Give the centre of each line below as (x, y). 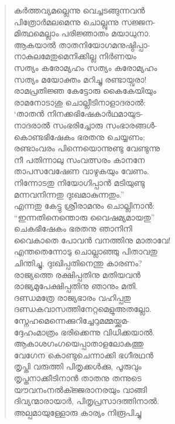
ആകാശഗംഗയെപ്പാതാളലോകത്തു (79, 343)
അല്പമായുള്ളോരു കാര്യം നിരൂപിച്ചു (78, 412)
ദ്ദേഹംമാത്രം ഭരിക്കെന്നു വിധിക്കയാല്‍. (84, 332)
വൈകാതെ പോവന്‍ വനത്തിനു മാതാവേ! (92, 240)
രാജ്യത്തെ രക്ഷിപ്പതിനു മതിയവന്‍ (77, 274)
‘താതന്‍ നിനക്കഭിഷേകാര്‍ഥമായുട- (78, 113)
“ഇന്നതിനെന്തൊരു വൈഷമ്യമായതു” (84, 217)
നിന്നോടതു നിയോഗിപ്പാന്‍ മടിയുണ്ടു (79, 182)
